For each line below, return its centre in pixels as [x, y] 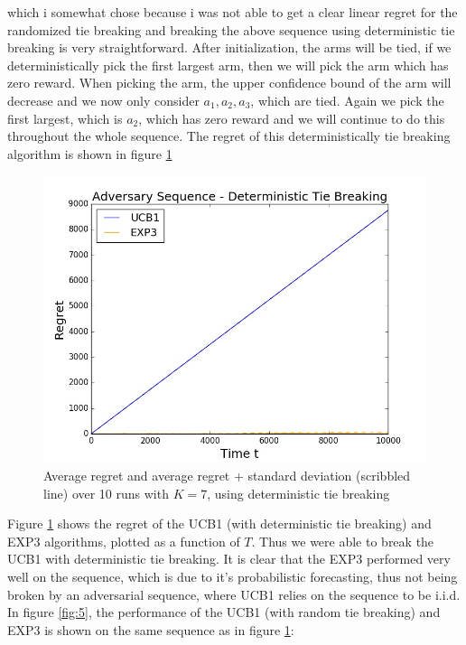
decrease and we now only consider [103, 100]
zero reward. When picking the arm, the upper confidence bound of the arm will [229, 83]
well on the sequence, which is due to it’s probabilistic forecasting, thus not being [233, 576]
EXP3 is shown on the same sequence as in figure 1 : [151, 629]
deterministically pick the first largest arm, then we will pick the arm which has [228, 65]
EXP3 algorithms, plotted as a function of [124, 541]
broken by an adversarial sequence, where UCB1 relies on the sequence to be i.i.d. [234, 594]
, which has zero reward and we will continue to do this [292, 118]
